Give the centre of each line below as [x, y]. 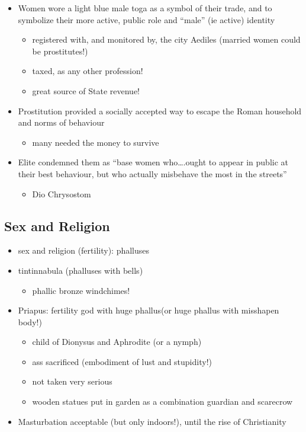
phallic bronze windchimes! [81, 290]
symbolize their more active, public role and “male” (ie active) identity [146, 19]
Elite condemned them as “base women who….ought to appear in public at [153, 162]
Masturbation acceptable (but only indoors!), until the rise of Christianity [152, 421]
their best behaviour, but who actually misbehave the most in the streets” [152, 173]
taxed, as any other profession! [88, 71]
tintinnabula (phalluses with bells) [80, 270]
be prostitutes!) [60, 51]
